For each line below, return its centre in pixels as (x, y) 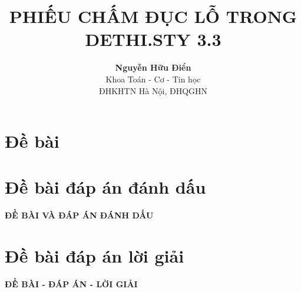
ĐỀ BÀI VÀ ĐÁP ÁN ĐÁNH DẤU (79, 215)
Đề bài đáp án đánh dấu (105, 187)
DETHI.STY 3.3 (153, 39)
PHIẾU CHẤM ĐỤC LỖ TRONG (153, 16)
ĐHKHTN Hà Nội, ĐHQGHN (153, 90)
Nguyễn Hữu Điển (153, 67)
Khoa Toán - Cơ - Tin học (153, 79)
